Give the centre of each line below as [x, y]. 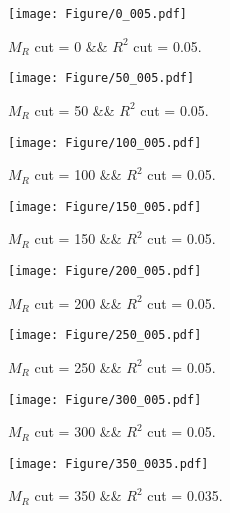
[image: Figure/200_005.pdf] [105, 271]
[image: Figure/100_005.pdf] [105, 142]
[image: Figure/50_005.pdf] [101, 78]
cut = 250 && [78, 366]
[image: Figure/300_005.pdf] [105, 399]
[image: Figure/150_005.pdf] [105, 206]
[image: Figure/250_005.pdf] [105, 335]
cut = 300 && [78, 431]
